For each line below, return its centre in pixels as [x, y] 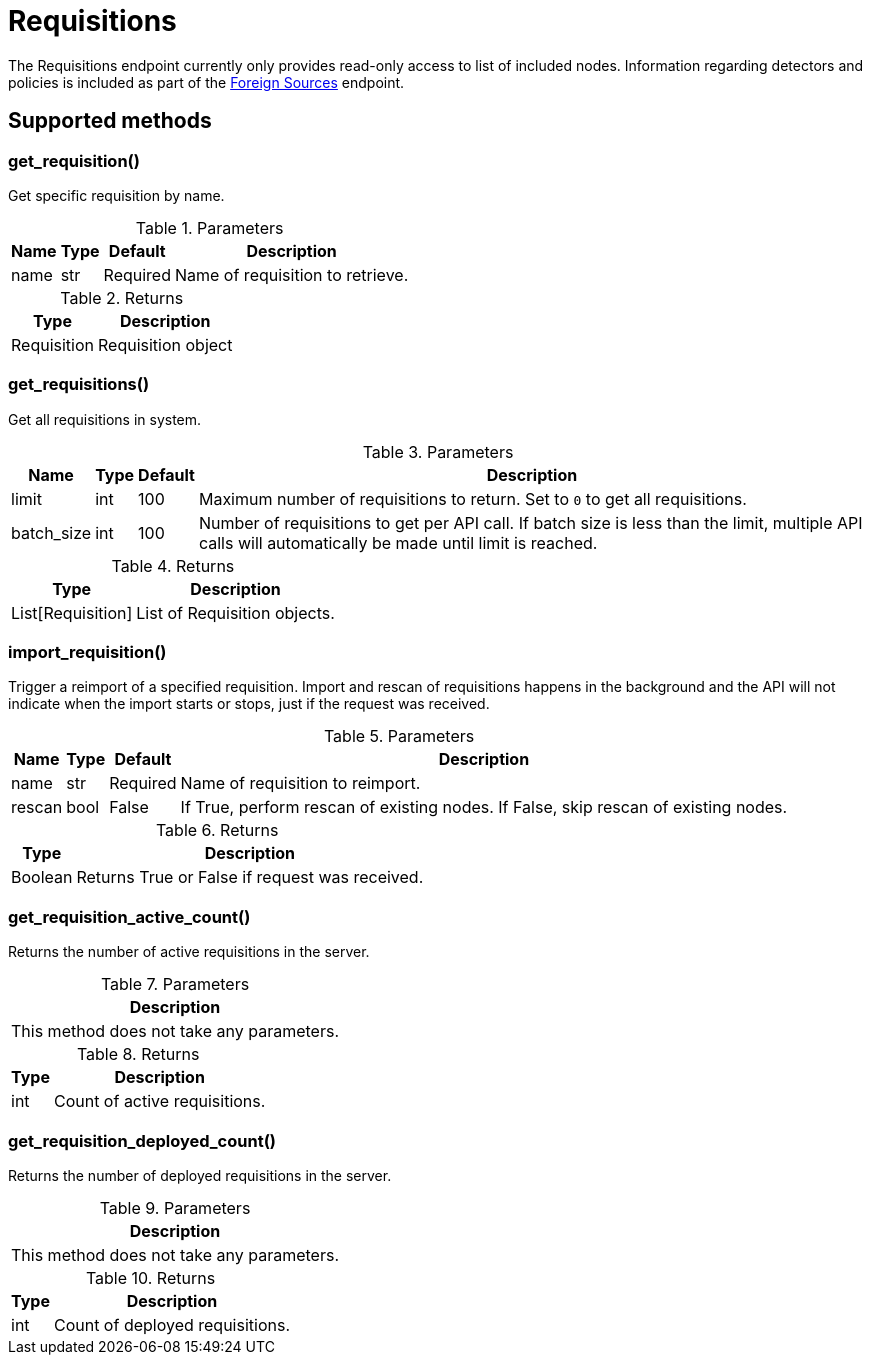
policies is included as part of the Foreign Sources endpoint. [206, 82]
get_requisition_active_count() [129, 916]
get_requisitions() [79, 384]
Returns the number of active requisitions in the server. [189, 952]
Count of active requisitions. [159, 1101]
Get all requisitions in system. [105, 419]
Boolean [42, 877]
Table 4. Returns [173, 565]
